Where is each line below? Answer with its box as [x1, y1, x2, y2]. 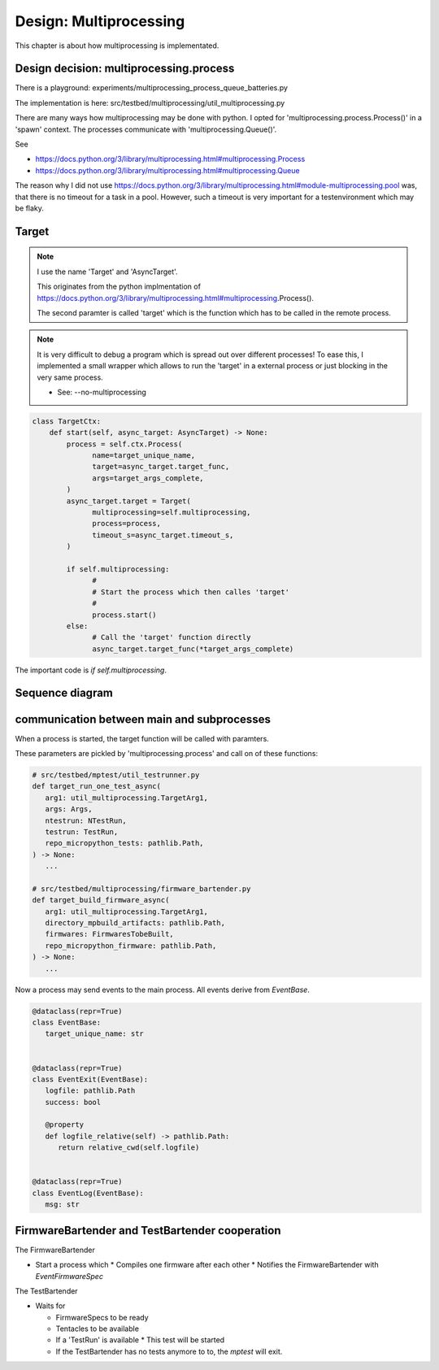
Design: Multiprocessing [15, 12, 185, 30]
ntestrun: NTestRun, [45, 815, 128, 825]
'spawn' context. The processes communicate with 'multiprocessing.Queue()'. [15, 124, 277, 134]
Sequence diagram [15, 686, 114, 700]
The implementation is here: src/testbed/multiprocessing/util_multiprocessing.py [15, 98, 285, 107]
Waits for [35, 1301, 66, 1311]
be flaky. [15, 203, 45, 213]
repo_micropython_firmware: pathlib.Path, [45, 941, 217, 950]
